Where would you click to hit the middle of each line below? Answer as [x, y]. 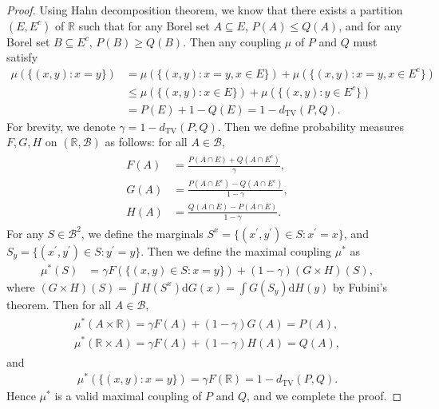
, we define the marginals [142, 233]
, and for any [370, 25]
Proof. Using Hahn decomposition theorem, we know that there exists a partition [205, 10]
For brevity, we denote [61, 126]
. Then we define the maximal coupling [236, 250]
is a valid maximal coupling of [128, 396]
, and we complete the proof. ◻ [324, 396]
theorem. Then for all [59, 304]
